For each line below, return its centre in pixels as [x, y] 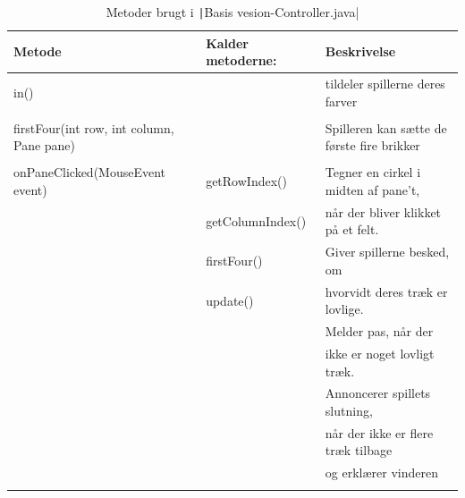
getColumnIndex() [256, 220]
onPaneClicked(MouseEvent [90, 172]
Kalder [228, 42]
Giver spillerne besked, [387, 252]
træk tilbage [359, 450]
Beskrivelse [360, 51]
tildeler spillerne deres [385, 84]
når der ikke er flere [379, 432]
